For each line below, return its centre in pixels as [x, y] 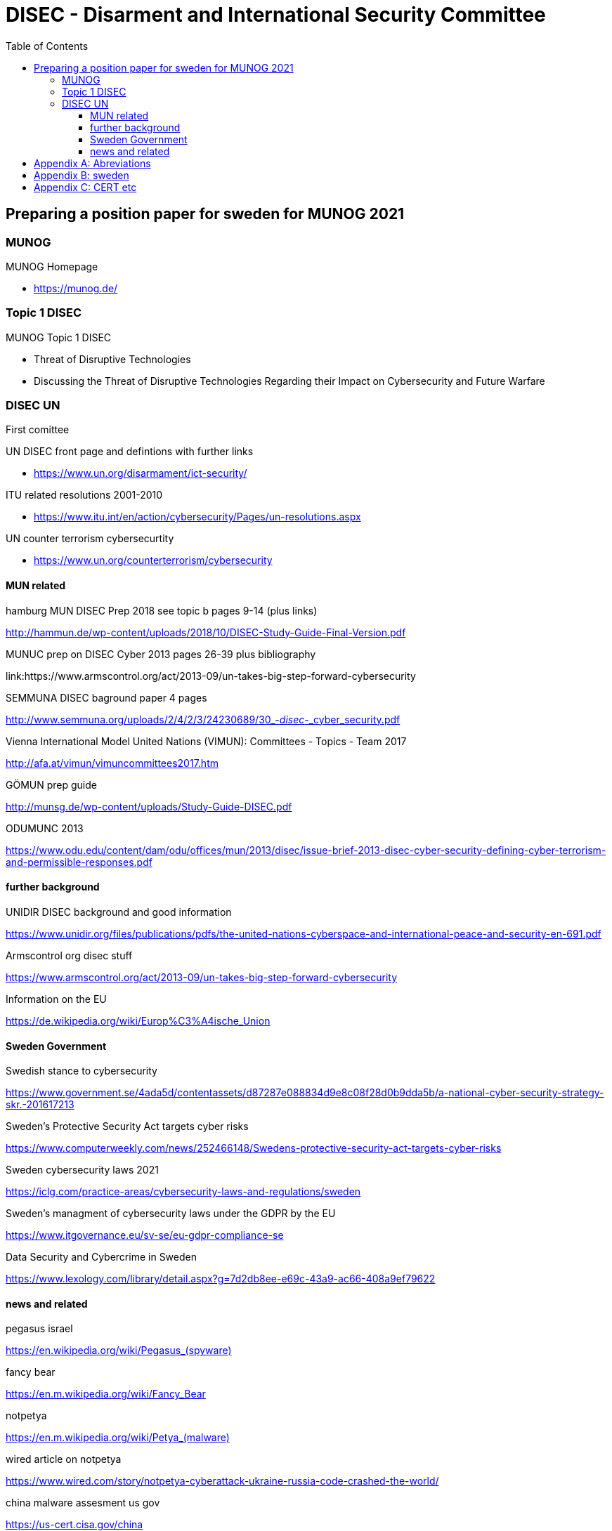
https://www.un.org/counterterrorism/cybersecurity [153, 560]
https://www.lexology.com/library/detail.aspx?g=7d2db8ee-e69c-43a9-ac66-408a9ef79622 [221, 1279]
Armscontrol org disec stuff [69, 955]
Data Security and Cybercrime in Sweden [101, 1257]
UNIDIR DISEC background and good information [119, 912]
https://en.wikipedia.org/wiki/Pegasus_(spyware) [119, 1351]
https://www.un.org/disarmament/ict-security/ [141, 473]
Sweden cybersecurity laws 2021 [82, 1170]
